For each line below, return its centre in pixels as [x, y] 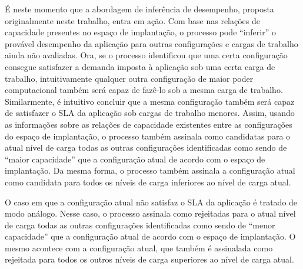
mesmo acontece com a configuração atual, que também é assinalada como [139, 248]
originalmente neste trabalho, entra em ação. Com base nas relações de [133, 20]
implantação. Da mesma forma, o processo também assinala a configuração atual [150, 170]
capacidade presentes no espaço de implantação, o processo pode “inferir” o [140, 32]
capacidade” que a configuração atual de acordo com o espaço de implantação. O [150, 236]
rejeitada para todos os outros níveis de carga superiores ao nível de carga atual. [149, 259]
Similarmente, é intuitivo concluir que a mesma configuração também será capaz [150, 101]
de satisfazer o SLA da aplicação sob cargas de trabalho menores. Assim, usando [150, 113]
